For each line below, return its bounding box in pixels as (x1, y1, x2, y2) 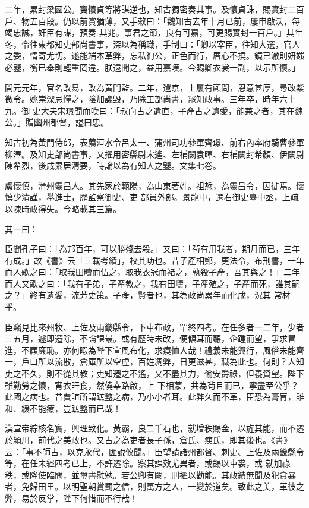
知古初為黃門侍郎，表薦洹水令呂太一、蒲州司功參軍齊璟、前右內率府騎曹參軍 (5, 135, 304, 148)
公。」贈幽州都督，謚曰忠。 (5, 116, 109, 128)
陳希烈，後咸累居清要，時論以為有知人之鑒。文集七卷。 (5, 159, 221, 172)
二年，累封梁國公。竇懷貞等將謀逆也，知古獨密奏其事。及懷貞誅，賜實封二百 (5, 3, 304, 15)
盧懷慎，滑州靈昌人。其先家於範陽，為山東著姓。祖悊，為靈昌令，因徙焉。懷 (5, 179, 304, 191)
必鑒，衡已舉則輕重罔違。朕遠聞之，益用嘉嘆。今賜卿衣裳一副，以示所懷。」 (5, 61, 300, 73)
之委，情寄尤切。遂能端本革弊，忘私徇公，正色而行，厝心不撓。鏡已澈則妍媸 (5, 49, 304, 62)
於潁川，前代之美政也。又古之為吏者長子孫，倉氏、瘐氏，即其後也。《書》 (5, 434, 292, 446)
